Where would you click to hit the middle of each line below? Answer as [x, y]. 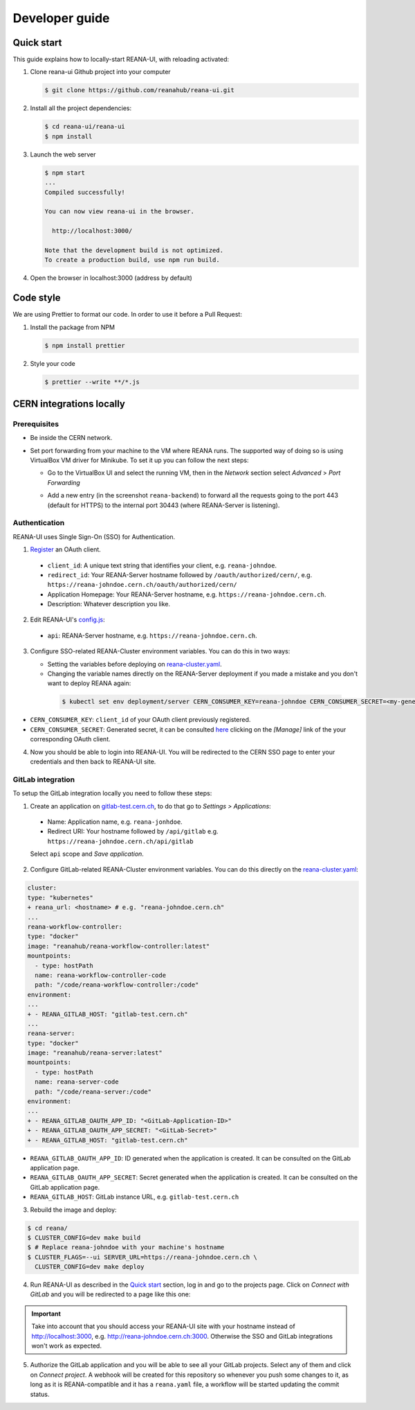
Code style [37, 298]
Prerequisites [36, 424]
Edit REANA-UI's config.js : [67, 619]
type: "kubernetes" [60, 898]
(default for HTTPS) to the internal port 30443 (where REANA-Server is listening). [164, 505]
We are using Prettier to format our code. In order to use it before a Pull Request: [127, 315]
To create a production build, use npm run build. [132, 260]
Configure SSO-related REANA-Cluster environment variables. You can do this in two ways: [160, 651]
